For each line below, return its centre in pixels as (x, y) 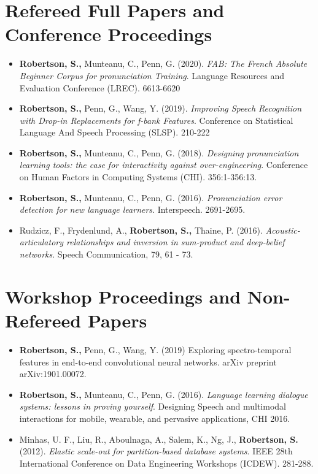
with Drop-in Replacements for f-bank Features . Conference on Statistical (156, 120)
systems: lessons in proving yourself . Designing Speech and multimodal (153, 406)
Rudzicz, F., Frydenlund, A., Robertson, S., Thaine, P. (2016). (141, 230)
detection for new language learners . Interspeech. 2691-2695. (132, 209)
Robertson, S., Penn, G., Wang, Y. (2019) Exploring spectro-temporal (155, 349)
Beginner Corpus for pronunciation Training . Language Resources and (152, 75)
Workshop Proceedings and (123, 296)
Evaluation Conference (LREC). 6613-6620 (100, 87)
